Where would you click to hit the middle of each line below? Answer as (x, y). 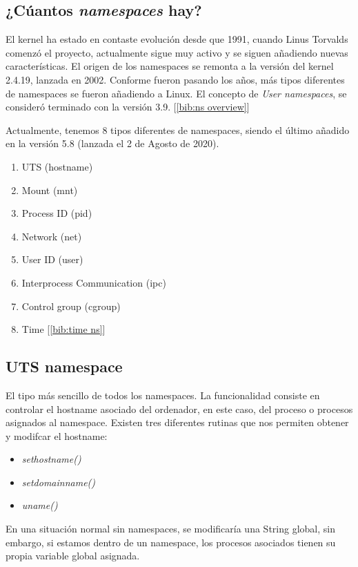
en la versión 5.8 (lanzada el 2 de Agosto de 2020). (112, 143)
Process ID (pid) (57, 213)
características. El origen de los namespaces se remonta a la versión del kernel (170, 66)
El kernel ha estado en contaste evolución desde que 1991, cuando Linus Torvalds (177, 39)
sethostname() (51, 459)
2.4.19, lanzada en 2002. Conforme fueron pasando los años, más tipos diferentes (175, 79)
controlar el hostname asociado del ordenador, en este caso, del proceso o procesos (179, 409)
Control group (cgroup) (71, 306)
